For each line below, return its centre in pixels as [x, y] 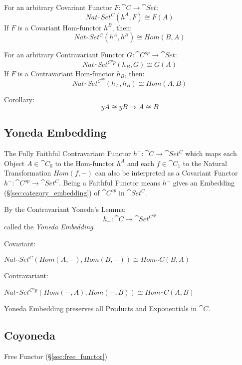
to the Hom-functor [85, 163]
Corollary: [19, 99]
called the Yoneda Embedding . [50, 227]
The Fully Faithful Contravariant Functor [68, 153]
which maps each [211, 153]
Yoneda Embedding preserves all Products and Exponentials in [101, 308]
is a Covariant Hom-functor [60, 27]
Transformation [28, 173]
